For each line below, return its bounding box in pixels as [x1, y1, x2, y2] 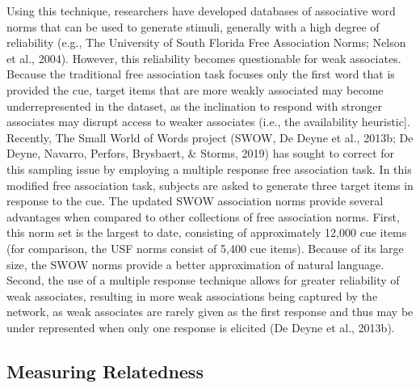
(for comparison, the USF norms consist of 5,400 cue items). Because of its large [6, 239, 404, 256]
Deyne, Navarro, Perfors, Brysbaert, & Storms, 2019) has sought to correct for [6, 145, 395, 162]
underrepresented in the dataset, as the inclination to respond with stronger [6, 97, 382, 114]
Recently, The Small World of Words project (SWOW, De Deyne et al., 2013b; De [6, 129, 414, 145]
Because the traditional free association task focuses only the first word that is [6, 65, 395, 82]
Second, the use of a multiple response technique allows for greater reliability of [6, 272, 400, 289]
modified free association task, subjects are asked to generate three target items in [6, 176, 414, 193]
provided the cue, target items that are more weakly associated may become [6, 81, 384, 98]
